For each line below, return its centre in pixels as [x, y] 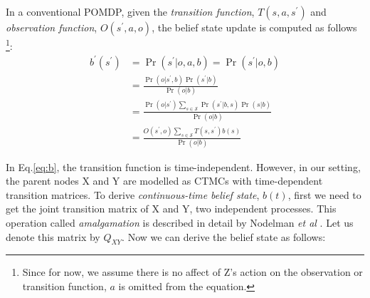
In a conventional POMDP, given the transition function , [130, 11]
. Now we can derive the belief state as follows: [224, 236]
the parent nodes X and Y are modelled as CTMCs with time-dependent [164, 181]
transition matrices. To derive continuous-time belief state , [133, 194]
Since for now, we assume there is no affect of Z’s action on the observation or [192, 272]
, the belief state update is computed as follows [254, 27]
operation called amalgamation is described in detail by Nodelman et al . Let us [180, 222]
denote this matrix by [53, 236]
